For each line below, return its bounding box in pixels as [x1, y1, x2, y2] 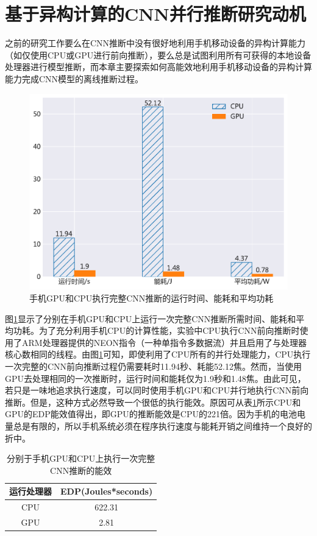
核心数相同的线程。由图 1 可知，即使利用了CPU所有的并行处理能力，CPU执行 [5, 348, 311, 361]
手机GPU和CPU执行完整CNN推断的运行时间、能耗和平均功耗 [29, 292, 274, 305]
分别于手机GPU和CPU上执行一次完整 [7, 452, 155, 465]
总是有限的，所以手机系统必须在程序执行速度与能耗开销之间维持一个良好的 [13, 419, 312, 432]
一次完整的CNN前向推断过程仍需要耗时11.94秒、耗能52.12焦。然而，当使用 [5, 359, 302, 372]
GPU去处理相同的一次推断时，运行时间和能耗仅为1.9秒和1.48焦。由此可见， [5, 372, 306, 384]
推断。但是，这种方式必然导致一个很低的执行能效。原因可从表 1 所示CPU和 [5, 395, 301, 408]
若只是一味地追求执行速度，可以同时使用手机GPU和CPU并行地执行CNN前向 [5, 384, 309, 397]
